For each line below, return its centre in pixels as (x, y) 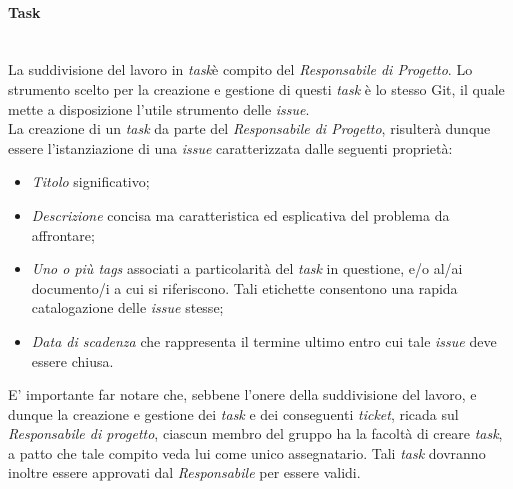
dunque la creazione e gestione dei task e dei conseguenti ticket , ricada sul (233, 413)
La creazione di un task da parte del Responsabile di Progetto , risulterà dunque (249, 128)
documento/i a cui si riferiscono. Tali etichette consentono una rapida (244, 287)
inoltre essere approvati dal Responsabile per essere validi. (184, 472)
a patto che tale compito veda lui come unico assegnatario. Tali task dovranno (247, 452)
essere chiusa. (72, 360)
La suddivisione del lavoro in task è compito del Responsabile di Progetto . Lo (240, 69)
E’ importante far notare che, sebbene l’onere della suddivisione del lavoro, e (242, 394)
